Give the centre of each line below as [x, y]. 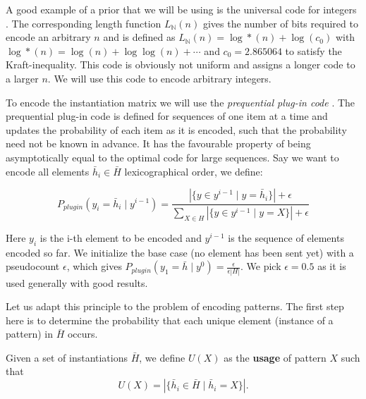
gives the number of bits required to [280, 23]
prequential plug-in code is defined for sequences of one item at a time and [167, 116]
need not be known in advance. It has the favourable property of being [158, 143]
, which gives [94, 266]
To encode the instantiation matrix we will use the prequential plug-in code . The [181, 102]
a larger [22, 78]
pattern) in [29, 334]
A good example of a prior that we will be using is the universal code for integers [181, 9]
